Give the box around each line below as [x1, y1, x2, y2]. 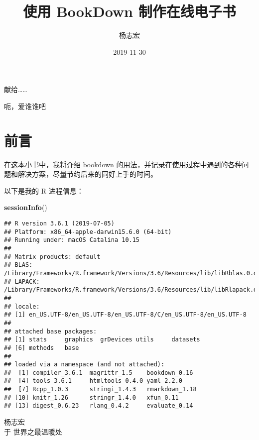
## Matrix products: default [4, 253, 101, 260]
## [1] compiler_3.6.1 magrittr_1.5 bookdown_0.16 [4, 369, 193, 376]
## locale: [4, 303, 40, 310]
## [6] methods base [4, 344, 79, 351]
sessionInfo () [4, 202, 47, 213]
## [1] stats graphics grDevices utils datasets [4, 336, 200, 343]
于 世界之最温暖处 [4, 426, 62, 437]
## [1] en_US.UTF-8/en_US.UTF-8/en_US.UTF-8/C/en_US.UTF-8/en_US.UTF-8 [4, 311, 247, 319]
